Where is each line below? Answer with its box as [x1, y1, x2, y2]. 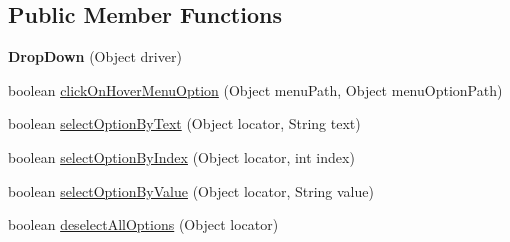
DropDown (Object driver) [8, 46, 182, 67]
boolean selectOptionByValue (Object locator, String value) [8, 180, 374, 201]
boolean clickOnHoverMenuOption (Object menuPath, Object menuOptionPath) [8, 79, 503, 100]
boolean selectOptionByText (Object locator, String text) [8, 113, 361, 134]
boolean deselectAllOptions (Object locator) [8, 214, 279, 235]
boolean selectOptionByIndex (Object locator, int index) [8, 146, 355, 167]
